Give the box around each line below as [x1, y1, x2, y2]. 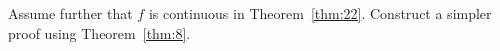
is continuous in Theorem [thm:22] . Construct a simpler [148, 3, 492, 23]
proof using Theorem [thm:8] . [8, 22, 191, 43]
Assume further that [8, 3, 133, 23]
